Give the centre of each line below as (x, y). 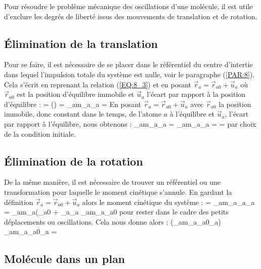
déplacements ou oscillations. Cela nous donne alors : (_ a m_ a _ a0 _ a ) (113, 221)
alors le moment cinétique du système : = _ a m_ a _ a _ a (168, 202)
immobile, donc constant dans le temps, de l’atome (83, 114)
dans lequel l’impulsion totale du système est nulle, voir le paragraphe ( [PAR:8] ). (129, 74)
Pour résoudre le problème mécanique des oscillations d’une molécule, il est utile (128, 6)
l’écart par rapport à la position (196, 94)
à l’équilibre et (192, 114)
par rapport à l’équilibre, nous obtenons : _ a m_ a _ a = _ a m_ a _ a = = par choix (130, 123)
